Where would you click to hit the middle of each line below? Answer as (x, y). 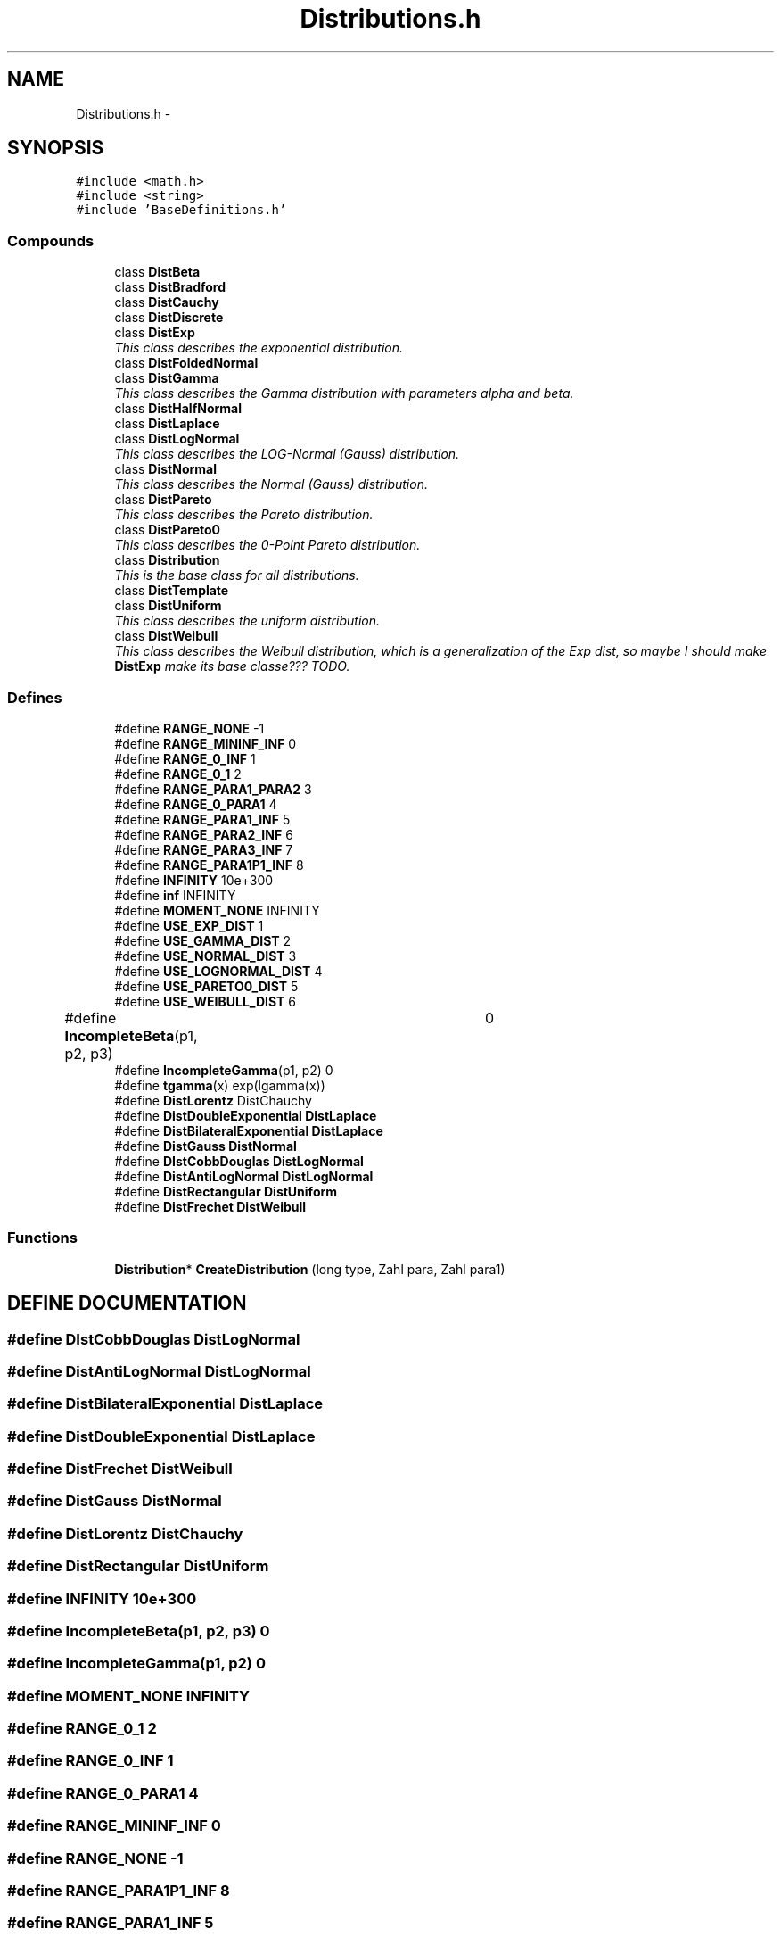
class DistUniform (168, 606)
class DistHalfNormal (178, 409)
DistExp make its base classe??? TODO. (232, 666)
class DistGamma (167, 378)
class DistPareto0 (168, 530)
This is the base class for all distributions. (237, 575)
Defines (35, 697)
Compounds (51, 240)
